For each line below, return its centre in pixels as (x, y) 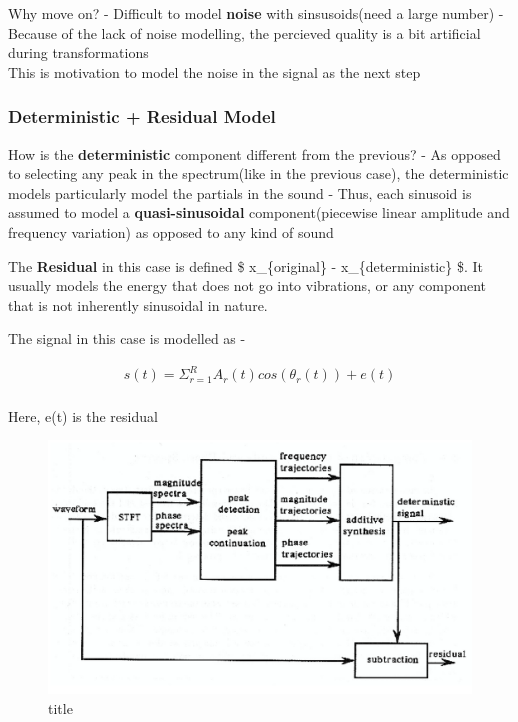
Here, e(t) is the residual (83, 415)
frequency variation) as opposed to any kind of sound (171, 231)
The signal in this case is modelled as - (127, 338)
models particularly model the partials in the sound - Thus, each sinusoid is (240, 192)
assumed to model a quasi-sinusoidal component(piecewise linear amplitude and (259, 212)
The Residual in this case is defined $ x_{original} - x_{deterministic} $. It (246, 265)
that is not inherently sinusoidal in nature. (138, 304)
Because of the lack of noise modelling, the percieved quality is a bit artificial (244, 32)
